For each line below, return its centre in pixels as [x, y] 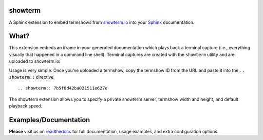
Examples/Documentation [49, 120]
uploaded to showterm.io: [35, 61]
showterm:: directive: [32, 77]
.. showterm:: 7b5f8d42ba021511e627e [63, 88]
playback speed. [26, 106]
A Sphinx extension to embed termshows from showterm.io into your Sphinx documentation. [102, 22]
